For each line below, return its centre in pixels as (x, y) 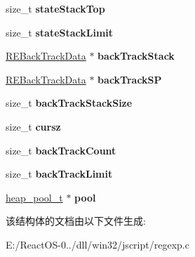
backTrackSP (130, 79)
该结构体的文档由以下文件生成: (76, 221)
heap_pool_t (34, 197)
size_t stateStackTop (55, 8)
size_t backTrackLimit (59, 174)
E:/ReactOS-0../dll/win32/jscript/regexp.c (97, 244)
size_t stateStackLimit (60, 32)
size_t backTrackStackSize (69, 103)
